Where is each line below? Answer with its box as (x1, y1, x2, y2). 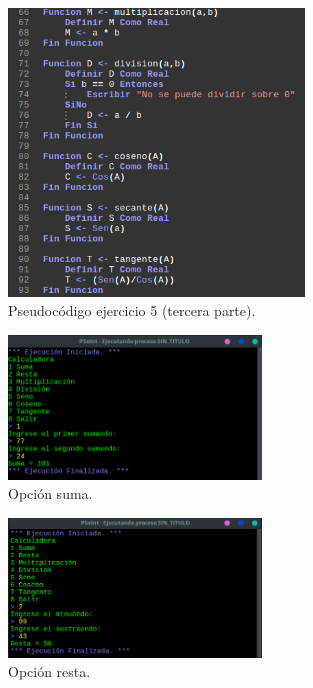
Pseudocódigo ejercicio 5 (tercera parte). (8, 300, 256, 321)
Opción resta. (8, 661, 91, 682)
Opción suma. (8, 483, 93, 504)
